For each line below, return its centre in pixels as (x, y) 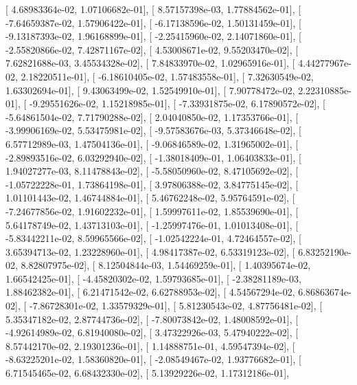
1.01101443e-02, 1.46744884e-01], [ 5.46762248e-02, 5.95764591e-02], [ (150, 198)
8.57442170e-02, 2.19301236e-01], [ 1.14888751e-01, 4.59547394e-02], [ (150, 345)
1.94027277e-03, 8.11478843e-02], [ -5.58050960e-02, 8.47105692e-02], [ (152, 171)
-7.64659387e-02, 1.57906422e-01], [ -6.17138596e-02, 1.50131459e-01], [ (153, 22)
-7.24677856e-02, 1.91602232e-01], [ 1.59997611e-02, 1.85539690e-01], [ (152, 211)
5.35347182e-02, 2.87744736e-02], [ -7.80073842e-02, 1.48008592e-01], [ (152, 319)
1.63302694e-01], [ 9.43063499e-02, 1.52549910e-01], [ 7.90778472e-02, (150, 90)
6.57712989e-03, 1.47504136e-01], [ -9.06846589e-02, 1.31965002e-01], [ (152, 143)
